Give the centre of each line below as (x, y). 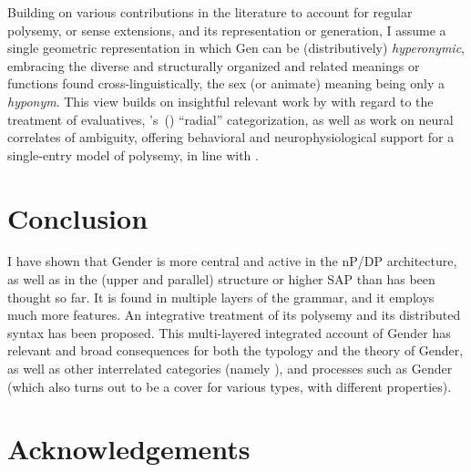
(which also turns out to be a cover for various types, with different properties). (230, 386)
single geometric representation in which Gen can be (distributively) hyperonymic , (236, 48)
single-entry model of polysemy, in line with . (133, 154)
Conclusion (78, 217)
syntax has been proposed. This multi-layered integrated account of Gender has (229, 332)
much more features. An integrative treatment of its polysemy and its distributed (234, 315)
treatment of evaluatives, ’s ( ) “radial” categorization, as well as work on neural (230, 119)
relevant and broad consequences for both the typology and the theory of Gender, (235, 350)
